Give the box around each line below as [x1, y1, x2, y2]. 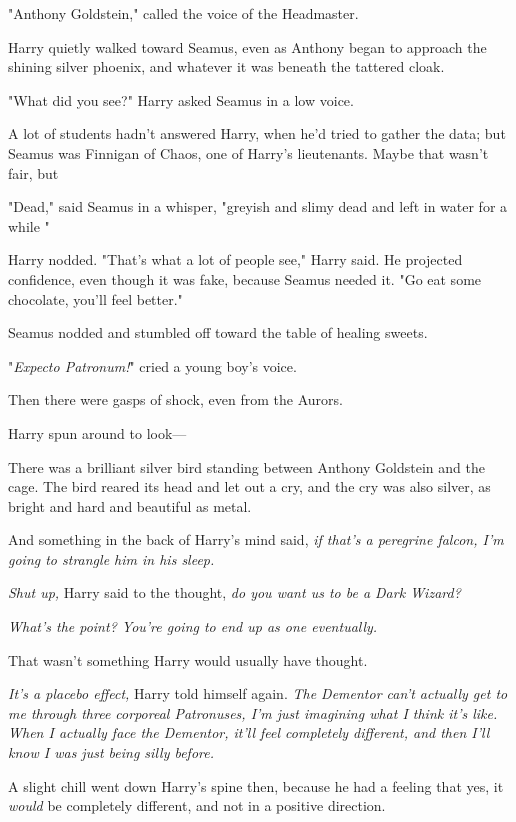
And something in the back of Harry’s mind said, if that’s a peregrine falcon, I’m [8, 529, 504, 550]
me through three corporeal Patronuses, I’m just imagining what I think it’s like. [8, 702, 498, 723]
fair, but [8, 162, 59, 183]
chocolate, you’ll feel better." [8, 288, 183, 309]
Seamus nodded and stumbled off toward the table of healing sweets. [8, 322, 428, 343]
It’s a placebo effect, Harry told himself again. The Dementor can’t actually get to [8, 683, 508, 704]
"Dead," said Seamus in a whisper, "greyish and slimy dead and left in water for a [8, 196, 508, 217]
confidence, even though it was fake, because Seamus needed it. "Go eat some [8, 268, 482, 289]
